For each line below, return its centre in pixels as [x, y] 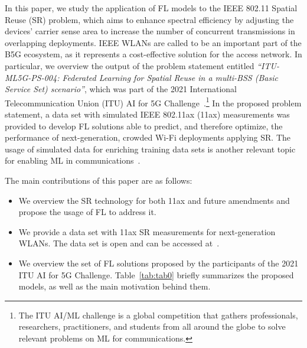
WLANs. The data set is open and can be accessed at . [119, 243]
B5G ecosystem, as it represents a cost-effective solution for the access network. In [153, 54]
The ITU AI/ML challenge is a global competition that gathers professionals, [158, 315]
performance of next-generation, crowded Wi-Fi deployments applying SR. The [148, 137]
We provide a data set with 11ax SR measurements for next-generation [147, 231]
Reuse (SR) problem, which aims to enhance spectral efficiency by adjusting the [149, 19]
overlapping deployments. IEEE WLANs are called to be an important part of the [153, 42]
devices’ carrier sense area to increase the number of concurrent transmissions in [150, 31]
